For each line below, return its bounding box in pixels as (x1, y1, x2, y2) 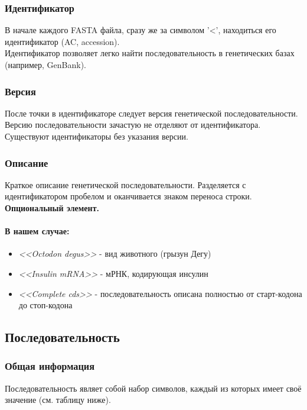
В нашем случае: (5, 225, 70, 237)
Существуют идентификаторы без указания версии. (5, 130, 188, 142)
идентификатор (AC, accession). (5, 35, 120, 47)
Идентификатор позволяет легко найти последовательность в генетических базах (5, 47, 295, 59)
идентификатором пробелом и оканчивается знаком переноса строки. (5, 190, 252, 202)
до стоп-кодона (18, 299, 73, 311)
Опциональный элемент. (5, 202, 99, 214)
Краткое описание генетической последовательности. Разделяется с (5, 178, 246, 191)
